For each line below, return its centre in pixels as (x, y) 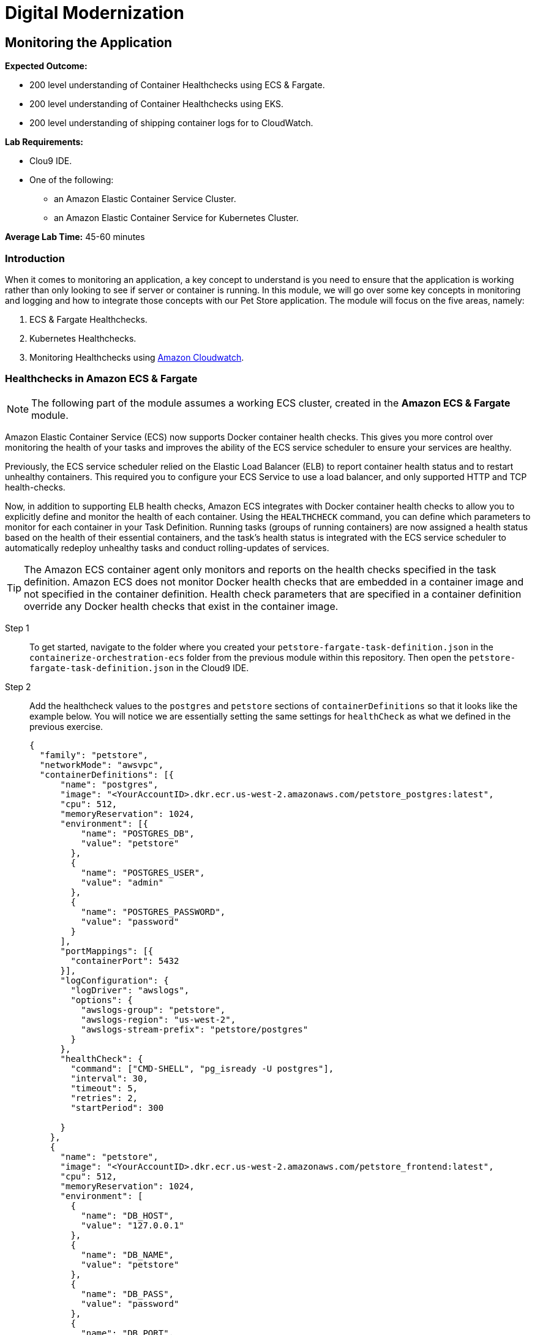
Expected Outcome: (46, 66)
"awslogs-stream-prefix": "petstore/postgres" (195, 1029)
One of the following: (72, 180)
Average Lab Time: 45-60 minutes (75, 237)
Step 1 (17, 628)
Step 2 (18, 686)
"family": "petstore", (94, 755)
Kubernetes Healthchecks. (83, 338)
